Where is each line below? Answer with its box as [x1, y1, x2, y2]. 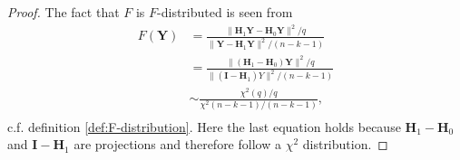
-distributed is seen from [157, 3, 293, 21]
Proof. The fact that [7, 3, 120, 21]
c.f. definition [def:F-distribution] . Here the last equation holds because [7, 117, 401, 136]
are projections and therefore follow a [73, 135, 281, 154]
